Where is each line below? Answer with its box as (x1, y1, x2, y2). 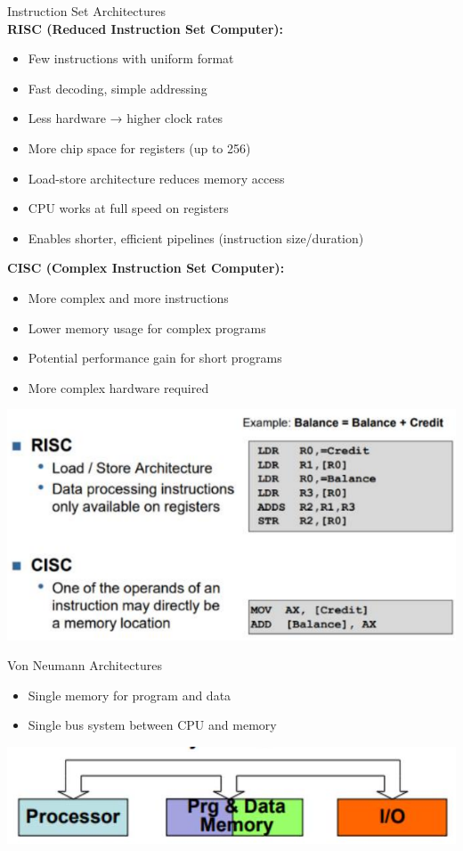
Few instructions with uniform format (28, 49, 234, 68)
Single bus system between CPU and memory (28, 716, 277, 734)
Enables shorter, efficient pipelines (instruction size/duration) (28, 228, 364, 247)
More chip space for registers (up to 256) (28, 138, 251, 157)
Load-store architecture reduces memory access (28, 168, 285, 187)
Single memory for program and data (28, 685, 231, 704)
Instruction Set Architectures (7, 2, 166, 20)
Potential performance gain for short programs (28, 348, 282, 367)
